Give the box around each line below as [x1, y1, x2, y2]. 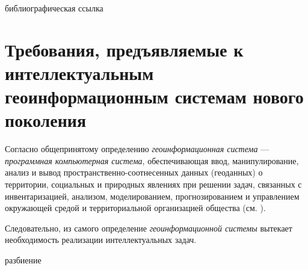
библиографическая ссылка [5, 2, 103, 14]
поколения [5, 108, 87, 132]
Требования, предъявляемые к [5, 37, 244, 61]
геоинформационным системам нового [5, 84, 304, 109]
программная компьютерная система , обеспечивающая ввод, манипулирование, [5, 154, 299, 167]
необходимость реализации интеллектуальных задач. [5, 233, 197, 246]
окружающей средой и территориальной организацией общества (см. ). [5, 201, 266, 214]
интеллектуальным [5, 60, 154, 85]
